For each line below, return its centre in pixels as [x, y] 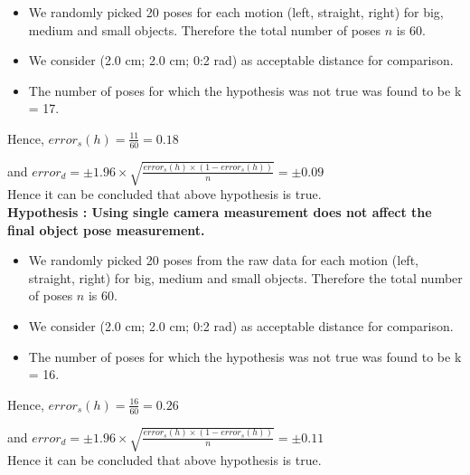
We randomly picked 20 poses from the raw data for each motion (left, [223, 260]
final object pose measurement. [106, 229]
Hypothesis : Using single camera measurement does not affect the [220, 211]
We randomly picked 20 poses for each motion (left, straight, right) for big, [236, 12]
